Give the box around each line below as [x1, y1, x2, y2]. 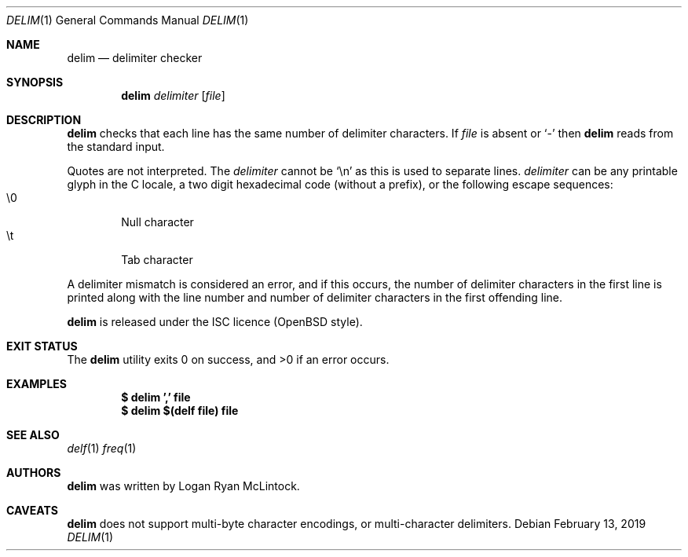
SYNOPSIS [6, 75, 64, 89]
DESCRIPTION [6, 113, 82, 126]
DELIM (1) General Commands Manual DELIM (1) [6, 13, 249, 27]
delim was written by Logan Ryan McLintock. [67, 479, 300, 493]
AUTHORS [6, 466, 61, 479]
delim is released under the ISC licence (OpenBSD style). [67, 315, 363, 328]
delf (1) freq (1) [67, 442, 137, 455]
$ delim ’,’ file [121, 390, 191, 404]
